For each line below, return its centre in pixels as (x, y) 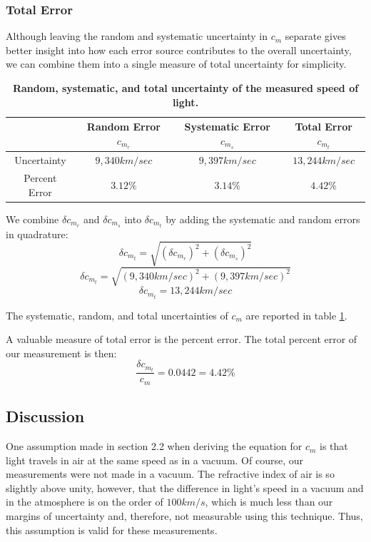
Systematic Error (227, 127)
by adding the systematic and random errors (263, 219)
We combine (32, 219)
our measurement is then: (61, 353)
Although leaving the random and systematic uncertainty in (137, 36)
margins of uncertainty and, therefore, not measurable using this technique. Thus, (184, 516)
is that (334, 446)
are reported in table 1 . (296, 315)
